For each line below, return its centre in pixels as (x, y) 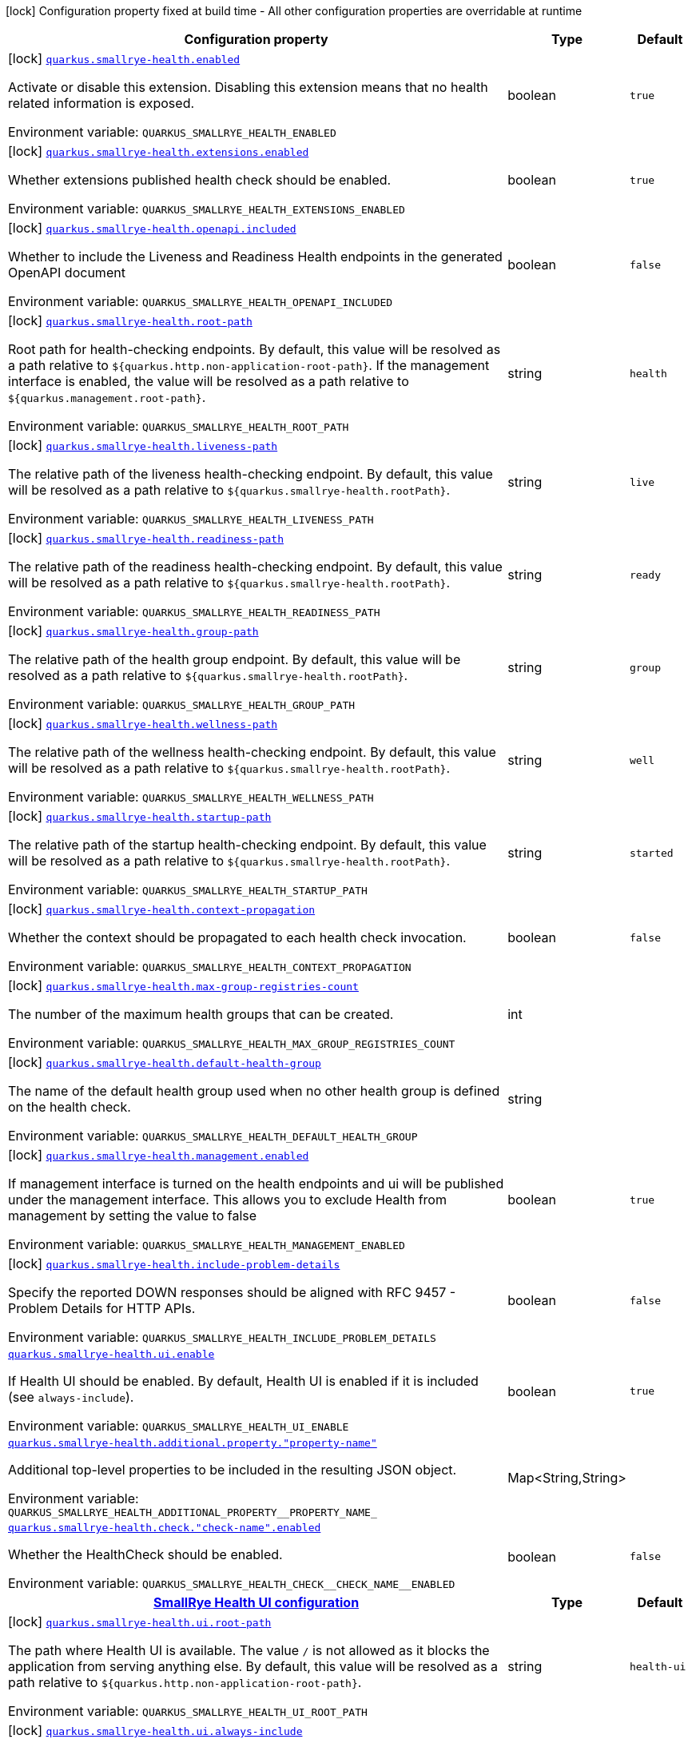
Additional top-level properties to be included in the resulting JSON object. (233, 1470)
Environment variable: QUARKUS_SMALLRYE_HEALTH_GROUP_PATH (182, 704)
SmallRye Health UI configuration (257, 1602)
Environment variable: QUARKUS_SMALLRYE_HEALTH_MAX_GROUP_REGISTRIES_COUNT (232, 1043)
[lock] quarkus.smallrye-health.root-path (130, 320)
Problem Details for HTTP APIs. (102, 1308)
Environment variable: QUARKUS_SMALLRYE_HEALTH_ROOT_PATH (179, 426)
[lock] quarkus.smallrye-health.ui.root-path (140, 1622)
